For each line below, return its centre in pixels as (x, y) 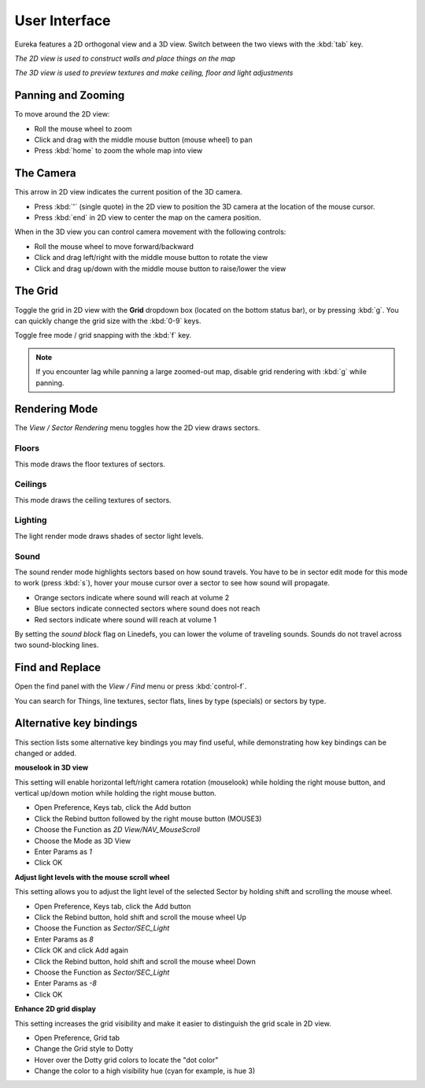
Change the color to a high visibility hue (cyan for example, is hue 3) (145, 1071)
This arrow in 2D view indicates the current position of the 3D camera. (129, 192)
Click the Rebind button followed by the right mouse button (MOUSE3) (148, 819)
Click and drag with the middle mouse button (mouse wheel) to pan (143, 140)
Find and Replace (58, 668)
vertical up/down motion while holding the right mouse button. (115, 793)
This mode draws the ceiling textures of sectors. (93, 499)
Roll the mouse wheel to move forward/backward (114, 246)
